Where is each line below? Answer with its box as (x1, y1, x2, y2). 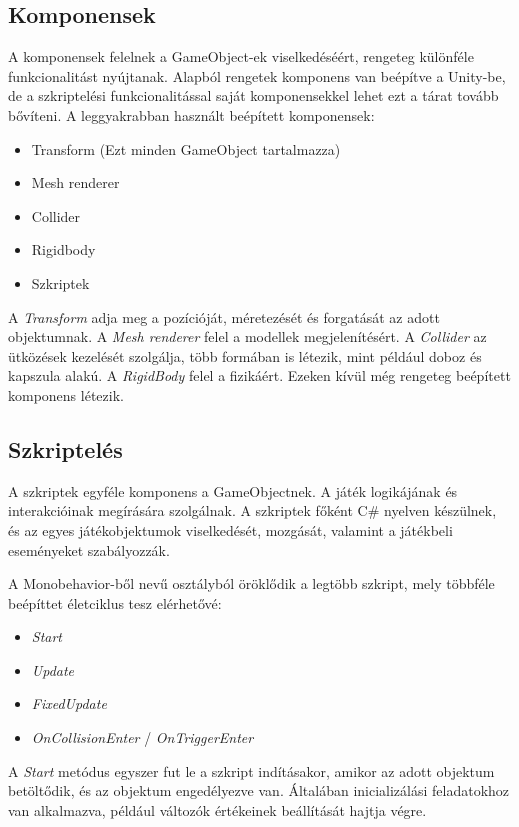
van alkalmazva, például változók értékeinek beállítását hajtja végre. (8, 799, 427, 820)
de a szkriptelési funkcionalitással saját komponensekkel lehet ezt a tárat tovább (8, 85, 499, 106)
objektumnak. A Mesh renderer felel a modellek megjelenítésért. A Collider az (8, 326, 487, 347)
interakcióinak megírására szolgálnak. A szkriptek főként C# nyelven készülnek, (8, 500, 497, 521)
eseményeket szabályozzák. (8, 539, 170, 560)
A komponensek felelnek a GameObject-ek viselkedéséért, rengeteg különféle (8, 46, 474, 67)
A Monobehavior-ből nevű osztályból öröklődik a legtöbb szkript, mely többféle (8, 573, 495, 594)
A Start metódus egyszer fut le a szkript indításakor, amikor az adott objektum (8, 760, 495, 781)
